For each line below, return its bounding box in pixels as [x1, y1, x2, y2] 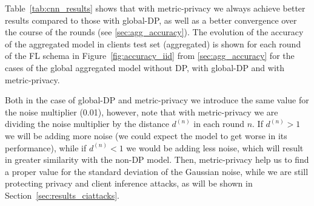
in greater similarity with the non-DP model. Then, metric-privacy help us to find [5, 153, 309, 166]
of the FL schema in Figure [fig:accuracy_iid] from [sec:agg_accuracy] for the [5, 49, 295, 62]
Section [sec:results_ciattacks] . [5, 188, 119, 201]
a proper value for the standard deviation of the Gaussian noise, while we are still [5, 165, 309, 177]
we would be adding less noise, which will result [126, 141, 304, 154]
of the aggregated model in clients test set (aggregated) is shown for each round [5, 37, 301, 50]
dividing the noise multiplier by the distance [5, 117, 169, 130]
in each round [193, 117, 244, 130]
